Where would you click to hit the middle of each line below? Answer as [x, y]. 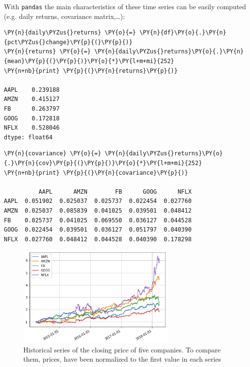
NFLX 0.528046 [32, 128]
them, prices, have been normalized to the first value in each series [122, 359]
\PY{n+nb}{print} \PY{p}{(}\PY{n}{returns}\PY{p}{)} [91, 71]
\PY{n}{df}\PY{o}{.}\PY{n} [183, 33]
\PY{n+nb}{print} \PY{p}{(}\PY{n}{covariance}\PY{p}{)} [96, 173]
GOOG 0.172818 [32, 118]
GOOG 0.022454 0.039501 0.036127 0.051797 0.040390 [98, 230]
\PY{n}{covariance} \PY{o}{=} [53, 154]
